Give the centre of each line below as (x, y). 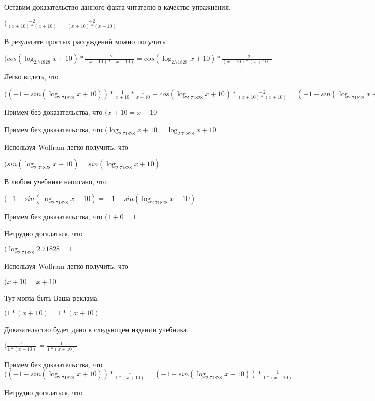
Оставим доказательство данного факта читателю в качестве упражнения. (117, 7)
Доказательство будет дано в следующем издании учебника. (97, 329)
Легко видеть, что (31, 77)
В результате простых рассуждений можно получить (85, 41)
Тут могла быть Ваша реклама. (52, 297)
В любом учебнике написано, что (55, 182)
